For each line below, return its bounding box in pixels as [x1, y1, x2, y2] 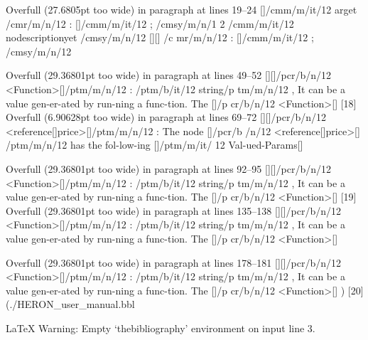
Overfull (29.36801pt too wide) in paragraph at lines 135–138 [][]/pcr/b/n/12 [6, 203, 342, 218]
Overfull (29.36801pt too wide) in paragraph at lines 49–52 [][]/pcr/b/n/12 [6, 68, 332, 83]
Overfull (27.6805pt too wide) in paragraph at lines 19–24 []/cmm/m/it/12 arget [6, 2, 357, 16]
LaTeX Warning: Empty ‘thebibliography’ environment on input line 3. [6, 320, 315, 335]
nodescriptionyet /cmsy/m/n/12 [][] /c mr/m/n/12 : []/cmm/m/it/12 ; [6, 30, 314, 45]
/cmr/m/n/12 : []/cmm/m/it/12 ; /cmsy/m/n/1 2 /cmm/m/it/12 [6, 16, 294, 31]
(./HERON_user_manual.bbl [6, 297, 135, 312]
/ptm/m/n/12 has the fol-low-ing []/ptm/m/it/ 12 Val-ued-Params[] [6, 137, 303, 152]
